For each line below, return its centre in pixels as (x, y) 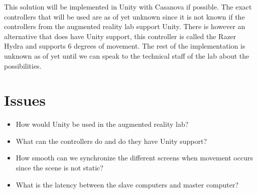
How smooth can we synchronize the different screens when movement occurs (134, 158)
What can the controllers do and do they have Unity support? (111, 141)
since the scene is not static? (59, 168)
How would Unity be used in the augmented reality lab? (102, 124)
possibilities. (23, 65)
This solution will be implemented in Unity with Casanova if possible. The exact (128, 7)
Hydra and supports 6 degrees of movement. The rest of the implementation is (125, 46)
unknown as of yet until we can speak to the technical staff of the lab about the (127, 55)
